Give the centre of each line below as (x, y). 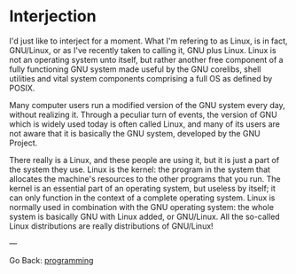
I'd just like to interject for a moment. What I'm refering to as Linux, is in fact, (148, 41)
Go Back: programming (51, 260)
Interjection (53, 16)
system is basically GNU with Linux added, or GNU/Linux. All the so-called (145, 216)
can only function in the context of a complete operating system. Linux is (142, 198)
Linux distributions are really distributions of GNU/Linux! (112, 226)
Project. (23, 143)
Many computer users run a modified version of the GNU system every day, (147, 105)
